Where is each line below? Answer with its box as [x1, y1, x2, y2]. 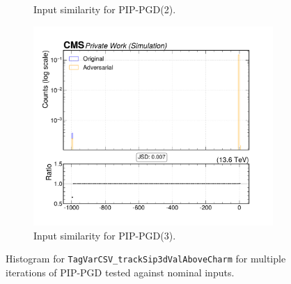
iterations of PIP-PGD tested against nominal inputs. [6, 265, 235, 279]
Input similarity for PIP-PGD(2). [33, 2, 176, 16]
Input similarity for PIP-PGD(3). [33, 228, 176, 242]
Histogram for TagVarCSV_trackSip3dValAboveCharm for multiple [6, 251, 286, 266]
